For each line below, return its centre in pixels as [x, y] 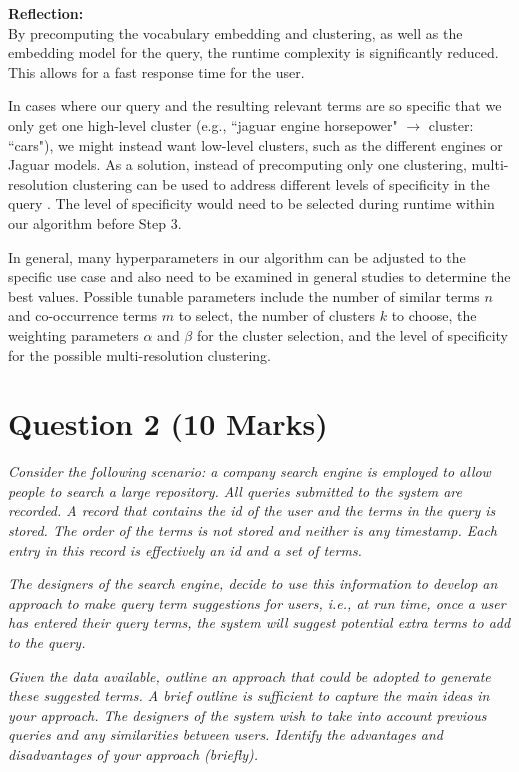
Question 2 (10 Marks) [168, 423]
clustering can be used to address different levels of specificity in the [281, 183]
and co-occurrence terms [83, 315]
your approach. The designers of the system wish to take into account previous [247, 714]
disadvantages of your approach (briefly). [133, 753]
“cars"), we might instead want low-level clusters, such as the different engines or [255, 144]
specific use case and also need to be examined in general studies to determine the [259, 276]
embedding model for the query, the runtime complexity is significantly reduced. [253, 52]
